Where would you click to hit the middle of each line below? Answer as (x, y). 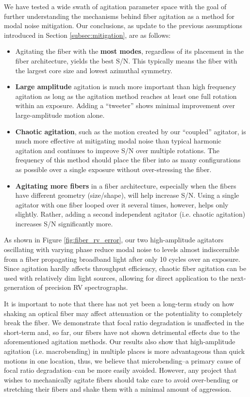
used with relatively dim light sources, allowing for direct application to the (116, 278)
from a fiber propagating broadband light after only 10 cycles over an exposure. (122, 259)
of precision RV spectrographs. (83, 287)
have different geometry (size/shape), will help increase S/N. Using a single (127, 195)
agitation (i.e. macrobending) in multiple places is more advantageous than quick (125, 351)
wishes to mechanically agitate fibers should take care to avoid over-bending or (121, 379)
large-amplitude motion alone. (60, 115)
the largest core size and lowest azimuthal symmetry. (94, 70)
